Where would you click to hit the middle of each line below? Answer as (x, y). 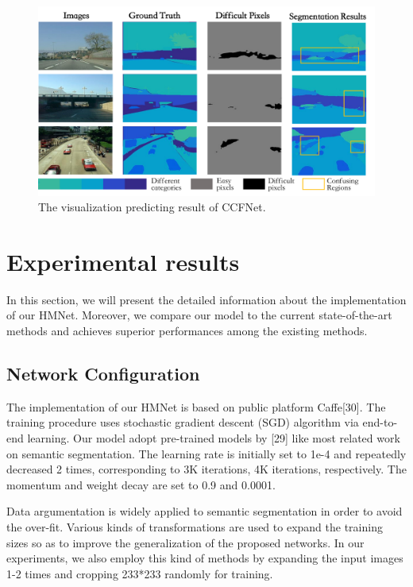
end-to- (380, 422)
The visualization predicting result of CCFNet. (152, 207)
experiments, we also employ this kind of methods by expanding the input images (205, 558)
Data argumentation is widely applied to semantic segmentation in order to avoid (205, 511)
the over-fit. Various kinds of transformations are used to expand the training (195, 526)
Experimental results (123, 261)
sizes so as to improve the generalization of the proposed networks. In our (185, 542)
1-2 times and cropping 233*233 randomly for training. (140, 573)
